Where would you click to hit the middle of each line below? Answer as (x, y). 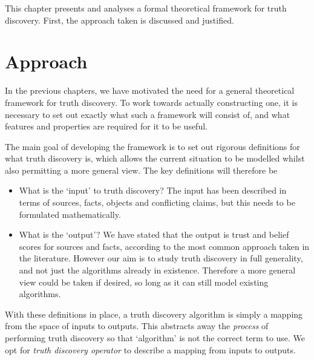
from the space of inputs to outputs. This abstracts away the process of (137, 326)
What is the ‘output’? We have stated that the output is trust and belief (154, 234)
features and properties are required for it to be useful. (106, 126)
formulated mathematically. (70, 214)
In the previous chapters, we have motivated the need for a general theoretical (150, 90)
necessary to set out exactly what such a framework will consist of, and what (148, 114)
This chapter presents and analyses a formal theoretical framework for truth (146, 8)
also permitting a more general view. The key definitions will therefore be (141, 170)
